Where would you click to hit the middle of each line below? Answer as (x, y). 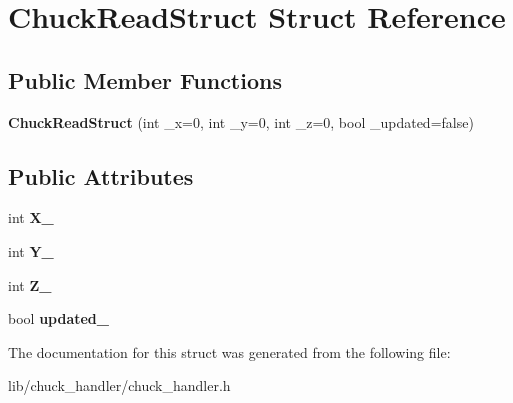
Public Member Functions (145, 79)
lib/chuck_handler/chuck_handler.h (119, 385)
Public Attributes (101, 175)
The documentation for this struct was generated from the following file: (229, 351)
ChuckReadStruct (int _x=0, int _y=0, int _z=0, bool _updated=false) (241, 121)
